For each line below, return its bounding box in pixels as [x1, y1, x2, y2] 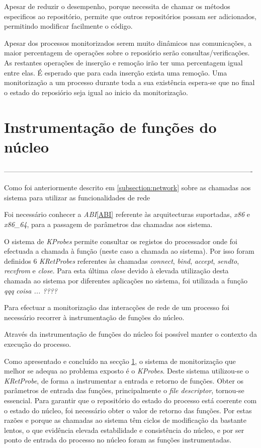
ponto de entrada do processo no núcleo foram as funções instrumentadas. [4, 434, 232, 445]
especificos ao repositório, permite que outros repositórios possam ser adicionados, [4, 11, 256, 21]
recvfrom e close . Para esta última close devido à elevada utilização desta [4, 265, 229, 276]
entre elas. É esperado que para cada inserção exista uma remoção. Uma [4, 67, 227, 78]
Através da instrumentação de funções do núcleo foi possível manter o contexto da [4, 329, 257, 339]
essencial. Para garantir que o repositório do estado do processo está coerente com [4, 395, 257, 405]
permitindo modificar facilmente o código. [4, 21, 133, 31]
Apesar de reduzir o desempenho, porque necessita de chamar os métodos [4, 1, 230, 11]
